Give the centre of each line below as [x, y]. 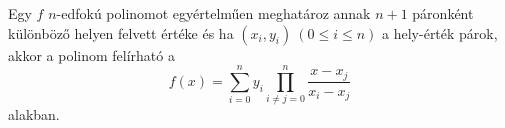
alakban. [34, 114]
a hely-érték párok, [440, 32]
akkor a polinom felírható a [91, 54]
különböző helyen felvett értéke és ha [121, 32]
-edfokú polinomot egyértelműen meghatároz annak [213, 13]
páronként [443, 13]
